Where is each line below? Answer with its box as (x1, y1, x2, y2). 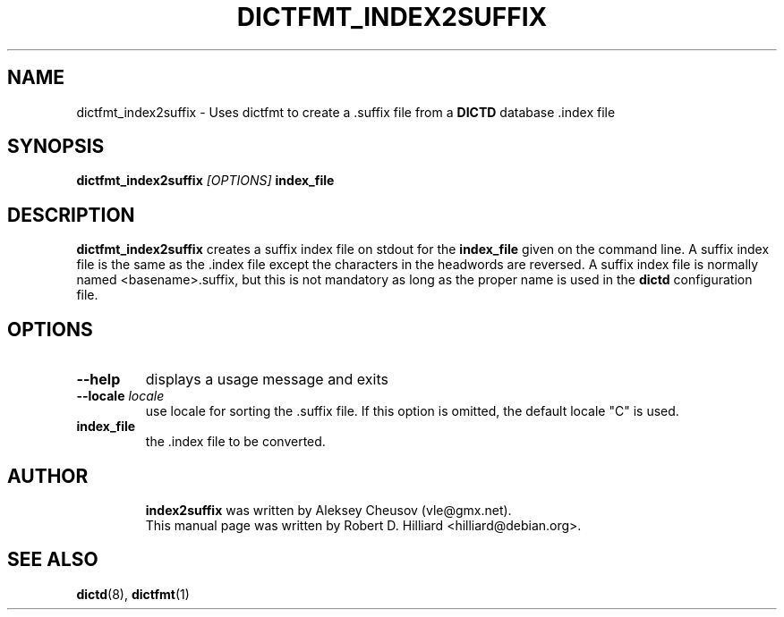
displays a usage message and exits (145, 370, 388, 389)
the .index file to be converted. (145, 434, 326, 450)
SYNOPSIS (7, 135, 105, 158)
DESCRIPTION (7, 203, 135, 226)
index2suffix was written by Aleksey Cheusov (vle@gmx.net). (145, 502, 512, 518)
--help (76, 370, 121, 389)
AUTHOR (7, 464, 89, 487)
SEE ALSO (7, 548, 98, 571)
